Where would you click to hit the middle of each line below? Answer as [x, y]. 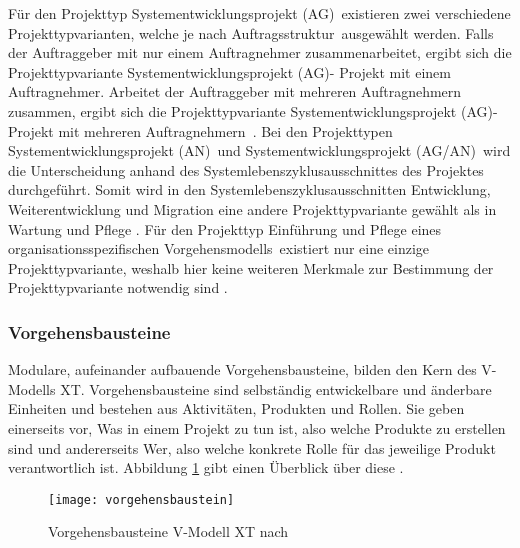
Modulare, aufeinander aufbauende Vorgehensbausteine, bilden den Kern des [242, 369]
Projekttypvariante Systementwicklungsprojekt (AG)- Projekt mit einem [229, 71]
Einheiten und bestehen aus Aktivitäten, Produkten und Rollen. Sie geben [236, 408]
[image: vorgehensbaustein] [141, 499]
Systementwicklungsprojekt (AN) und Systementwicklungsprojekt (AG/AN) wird [259, 150]
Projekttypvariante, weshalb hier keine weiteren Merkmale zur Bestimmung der [251, 267]
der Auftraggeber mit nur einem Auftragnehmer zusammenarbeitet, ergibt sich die [260, 52]
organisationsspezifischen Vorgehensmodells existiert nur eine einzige [219, 248]
